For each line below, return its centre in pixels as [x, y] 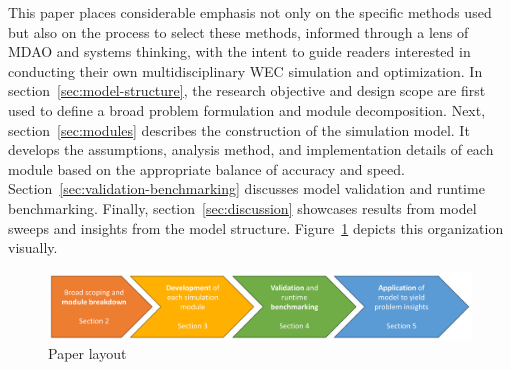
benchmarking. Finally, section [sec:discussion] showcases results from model [242, 207]
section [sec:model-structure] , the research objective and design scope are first [247, 90]
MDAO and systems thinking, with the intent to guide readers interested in [239, 51]
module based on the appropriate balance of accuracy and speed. [206, 168]
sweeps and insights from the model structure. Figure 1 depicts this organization [256, 227]
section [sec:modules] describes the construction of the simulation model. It [239, 129]
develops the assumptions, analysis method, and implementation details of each [251, 149]
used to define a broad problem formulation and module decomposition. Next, [247, 109]
